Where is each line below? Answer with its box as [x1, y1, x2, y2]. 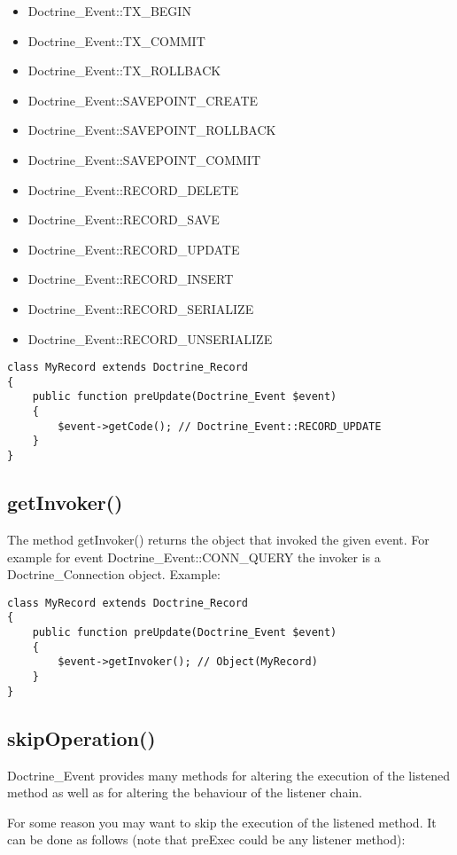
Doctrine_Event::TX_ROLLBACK [27, 61, 221, 80]
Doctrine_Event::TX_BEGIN [27, 2, 191, 20]
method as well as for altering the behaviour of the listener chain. [7, 783, 362, 802]
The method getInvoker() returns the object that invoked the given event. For [7, 529, 430, 548]
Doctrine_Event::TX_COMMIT [27, 31, 205, 50]
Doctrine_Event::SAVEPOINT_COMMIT [27, 150, 260, 169]
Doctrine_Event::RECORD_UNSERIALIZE [27, 329, 273, 348]
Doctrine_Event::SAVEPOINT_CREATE [27, 90, 259, 109]
